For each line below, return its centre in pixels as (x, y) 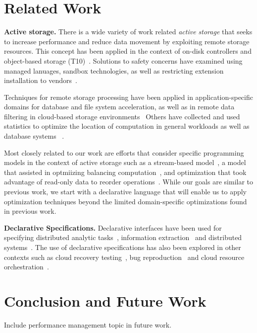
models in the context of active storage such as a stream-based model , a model (125, 162)
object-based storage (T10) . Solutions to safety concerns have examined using (123, 60)
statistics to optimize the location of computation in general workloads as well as (127, 126)
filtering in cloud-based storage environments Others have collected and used (122, 116)
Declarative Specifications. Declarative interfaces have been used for (113, 227)
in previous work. (30, 211)
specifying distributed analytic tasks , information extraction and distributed (123, 237)
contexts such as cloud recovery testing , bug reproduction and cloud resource (124, 257)
